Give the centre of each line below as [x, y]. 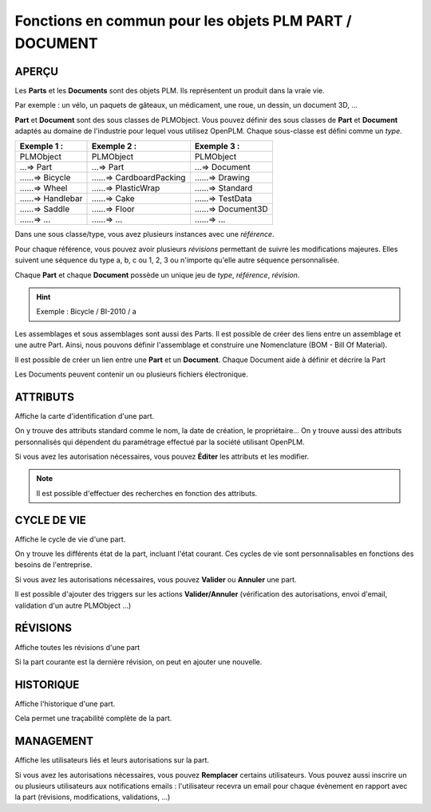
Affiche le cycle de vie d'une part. [70, 539]
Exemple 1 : [42, 146]
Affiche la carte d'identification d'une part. [85, 416]
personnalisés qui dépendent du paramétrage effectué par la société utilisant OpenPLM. [160, 442]
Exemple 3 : [217, 146]
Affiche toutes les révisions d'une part [77, 647]
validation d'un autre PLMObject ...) [73, 605]
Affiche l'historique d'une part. [65, 704]
